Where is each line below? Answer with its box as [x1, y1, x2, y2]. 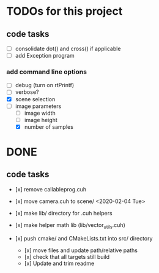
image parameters [15, 102, 62, 110]
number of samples [24, 123, 73, 130]
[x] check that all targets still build [24, 253, 110, 260]
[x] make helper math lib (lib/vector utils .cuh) [15, 221, 125, 230]
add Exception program [15, 52, 75, 60]
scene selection [15, 95, 56, 102]
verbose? [15, 88, 39, 96]
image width [24, 109, 56, 117]
